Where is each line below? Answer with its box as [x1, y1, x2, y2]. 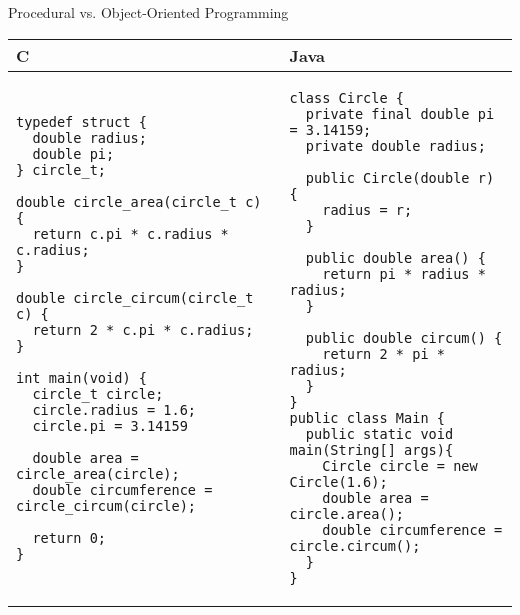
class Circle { [289, 89, 405, 106]
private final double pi [305, 105, 495, 122]
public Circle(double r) [305, 169, 495, 186]
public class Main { [289, 409, 445, 426]
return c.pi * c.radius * [32, 225, 229, 242]
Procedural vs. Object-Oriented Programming [8, 2, 289, 22]
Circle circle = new [322, 457, 478, 474]
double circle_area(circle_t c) [16, 193, 262, 210]
